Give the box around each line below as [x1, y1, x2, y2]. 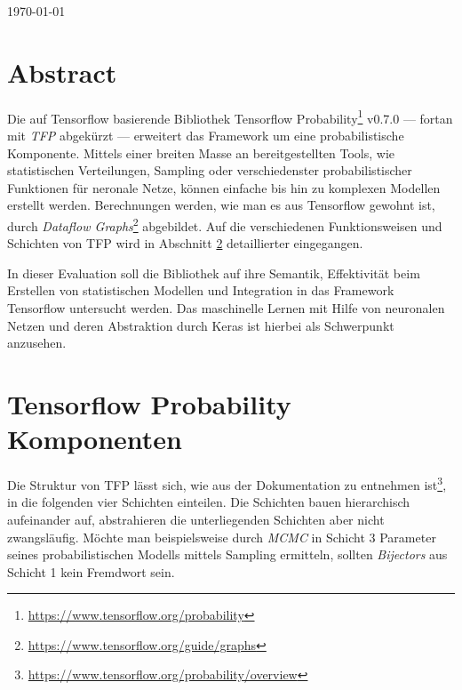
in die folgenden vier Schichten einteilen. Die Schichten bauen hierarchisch [7, 493, 410, 511]
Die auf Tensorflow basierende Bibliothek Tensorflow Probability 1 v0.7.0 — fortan [7, 106, 453, 127]
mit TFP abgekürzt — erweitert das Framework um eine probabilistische [7, 125, 404, 144]
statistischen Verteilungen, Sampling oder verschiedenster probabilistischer [7, 161, 412, 180]
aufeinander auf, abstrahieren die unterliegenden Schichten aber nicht [7, 509, 385, 528]
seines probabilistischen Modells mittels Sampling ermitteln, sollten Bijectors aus [7, 545, 448, 564]
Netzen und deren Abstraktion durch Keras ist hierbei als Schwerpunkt [7, 316, 394, 334]
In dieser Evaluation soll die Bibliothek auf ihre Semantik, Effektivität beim [7, 263, 420, 282]
